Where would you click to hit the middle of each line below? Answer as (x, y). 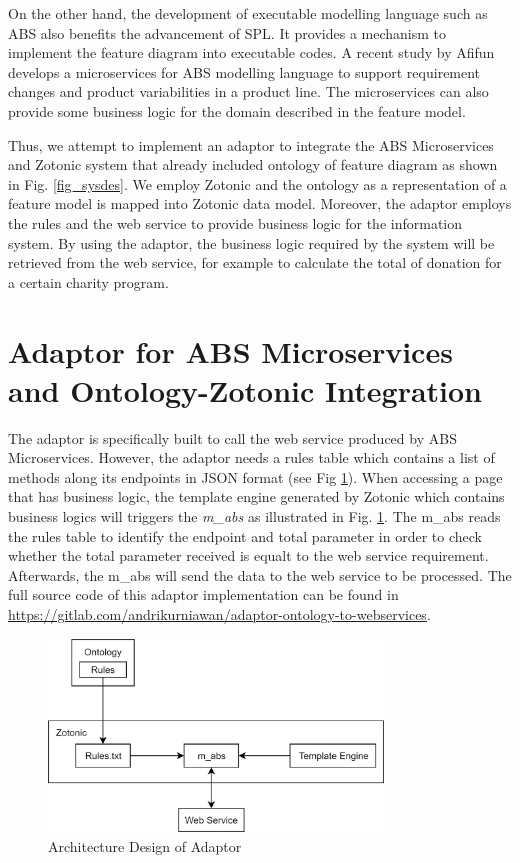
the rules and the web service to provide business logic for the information (235, 222)
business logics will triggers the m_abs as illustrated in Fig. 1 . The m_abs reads (254, 516)
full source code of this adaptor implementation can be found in (203, 594)
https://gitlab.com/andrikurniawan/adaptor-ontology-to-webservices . (219, 613)
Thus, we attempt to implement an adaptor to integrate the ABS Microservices (251, 144)
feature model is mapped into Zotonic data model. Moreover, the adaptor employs (260, 203)
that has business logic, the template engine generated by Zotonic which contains (256, 496)
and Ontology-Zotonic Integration (245, 389)
